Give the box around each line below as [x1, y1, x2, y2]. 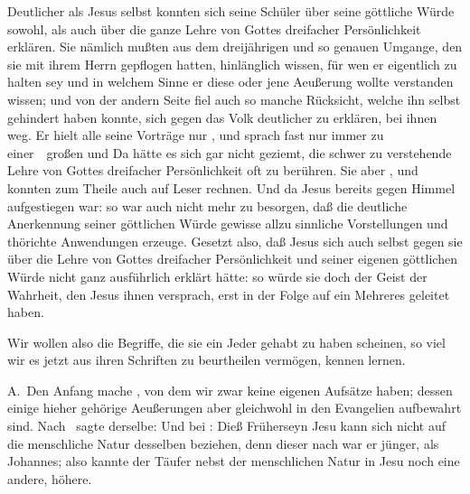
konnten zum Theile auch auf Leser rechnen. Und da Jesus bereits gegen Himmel [7, 178, 456, 197]
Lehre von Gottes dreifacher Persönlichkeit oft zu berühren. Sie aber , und [7, 161, 418, 180]
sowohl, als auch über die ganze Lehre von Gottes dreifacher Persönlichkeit [7, 19, 421, 38]
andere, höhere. [7, 469, 92, 488]
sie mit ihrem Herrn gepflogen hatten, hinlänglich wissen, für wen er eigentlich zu [7, 54, 457, 73]
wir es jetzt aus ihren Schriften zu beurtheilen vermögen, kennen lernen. [7, 350, 406, 369]
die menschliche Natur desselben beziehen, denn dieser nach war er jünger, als [7, 433, 439, 452]
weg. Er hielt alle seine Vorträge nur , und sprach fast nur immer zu [7, 126, 384, 144]
